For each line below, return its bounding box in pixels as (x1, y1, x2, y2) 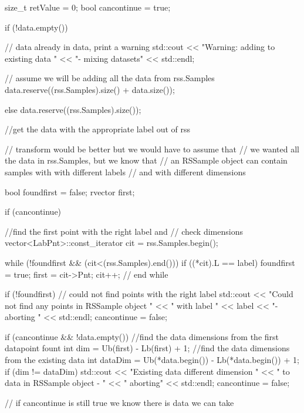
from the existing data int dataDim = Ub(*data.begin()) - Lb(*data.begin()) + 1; (5, 354, 299, 366)
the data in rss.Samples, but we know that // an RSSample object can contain (5, 154, 288, 166)
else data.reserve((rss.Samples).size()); (5, 103, 141, 115)
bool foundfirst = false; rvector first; (5, 185, 135, 198)
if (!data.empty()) (5, 21, 68, 33)
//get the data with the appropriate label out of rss (5, 123, 191, 135)
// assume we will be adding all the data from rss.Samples (5, 72, 215, 84)
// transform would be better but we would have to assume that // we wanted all (5, 142, 299, 155)
